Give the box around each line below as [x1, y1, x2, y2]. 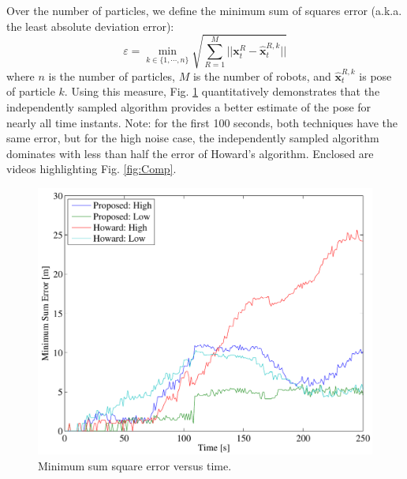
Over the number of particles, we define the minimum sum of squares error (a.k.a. [6, 2, 402, 18]
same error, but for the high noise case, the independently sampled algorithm [6, 130, 379, 146]
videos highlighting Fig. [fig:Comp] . [6, 160, 177, 177]
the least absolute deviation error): [6, 17, 174, 34]
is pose [359, 67, 392, 84]
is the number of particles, [48, 67, 176, 84]
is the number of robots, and [192, 67, 331, 84]
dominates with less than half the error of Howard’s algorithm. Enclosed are [6, 145, 374, 161]
